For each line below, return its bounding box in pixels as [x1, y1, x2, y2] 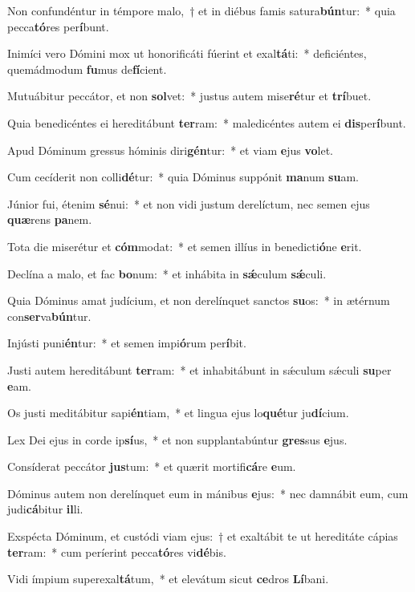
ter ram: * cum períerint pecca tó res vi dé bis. [7, 543, 226, 560]
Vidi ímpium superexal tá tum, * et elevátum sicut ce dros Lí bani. [7, 570, 329, 587]
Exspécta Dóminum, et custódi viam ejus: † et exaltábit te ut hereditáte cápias [7, 528, 398, 545]
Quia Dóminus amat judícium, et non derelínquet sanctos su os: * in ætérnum [7, 292, 390, 309]
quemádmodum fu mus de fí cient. [7, 60, 167, 77]
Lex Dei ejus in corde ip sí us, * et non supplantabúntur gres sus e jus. [7, 431, 348, 448]
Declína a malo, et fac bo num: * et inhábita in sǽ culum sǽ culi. [7, 265, 327, 282]
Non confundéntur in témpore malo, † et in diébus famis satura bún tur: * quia [7, 2, 396, 18]
